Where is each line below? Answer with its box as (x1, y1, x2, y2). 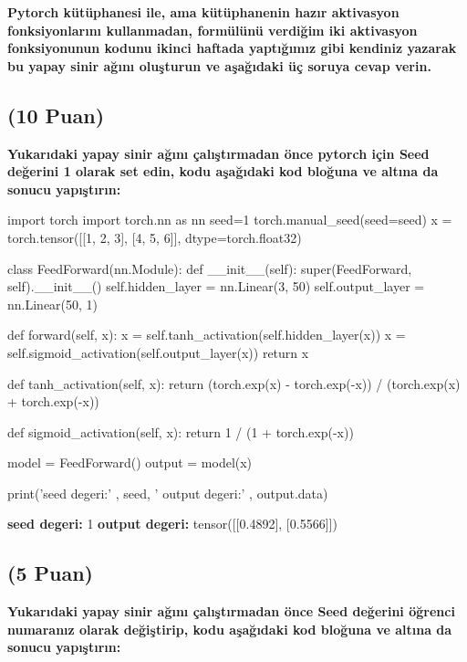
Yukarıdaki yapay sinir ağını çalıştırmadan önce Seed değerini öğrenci (7, 602, 455, 621)
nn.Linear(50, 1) (7, 294, 99, 313)
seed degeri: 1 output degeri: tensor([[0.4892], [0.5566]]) (7, 514, 337, 533)
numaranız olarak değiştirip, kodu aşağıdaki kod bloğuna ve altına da (7, 619, 452, 638)
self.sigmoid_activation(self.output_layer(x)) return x (7, 342, 309, 362)
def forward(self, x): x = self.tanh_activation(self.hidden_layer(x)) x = (7, 325, 406, 344)
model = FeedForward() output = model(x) (7, 453, 253, 472)
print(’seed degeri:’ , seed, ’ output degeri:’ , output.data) (7, 483, 328, 502)
